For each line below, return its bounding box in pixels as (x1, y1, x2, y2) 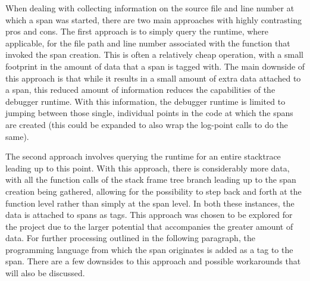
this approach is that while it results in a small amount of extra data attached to (5, 71, 301, 84)
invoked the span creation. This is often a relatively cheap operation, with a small (5, 48, 303, 61)
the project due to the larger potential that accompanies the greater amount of (5, 220, 293, 232)
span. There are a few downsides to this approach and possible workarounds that (5, 255, 301, 267)
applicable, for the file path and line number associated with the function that (5, 36, 290, 49)
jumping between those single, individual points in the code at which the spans (5, 107, 293, 119)
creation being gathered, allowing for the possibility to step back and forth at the (5, 185, 302, 197)
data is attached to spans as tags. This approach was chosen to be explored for (5, 208, 293, 221)
